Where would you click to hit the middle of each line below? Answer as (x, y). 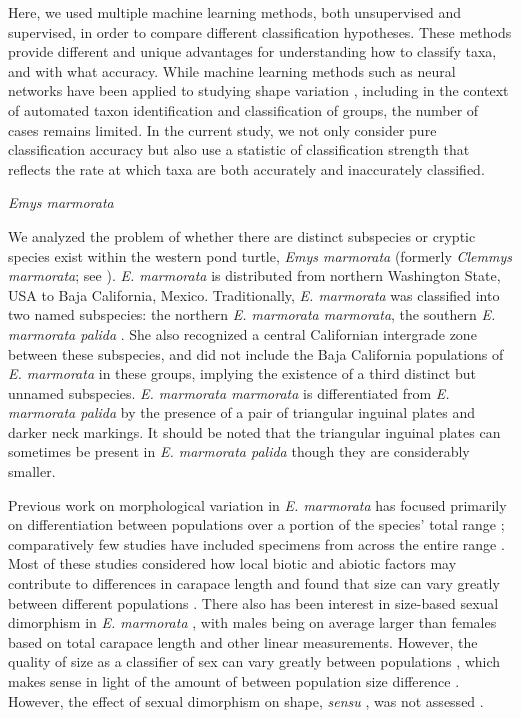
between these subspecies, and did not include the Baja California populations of (256, 353)
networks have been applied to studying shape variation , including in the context (258, 90)
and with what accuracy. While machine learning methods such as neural (232, 70)
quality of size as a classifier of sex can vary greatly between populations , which (254, 661)
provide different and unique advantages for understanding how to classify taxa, (252, 51)
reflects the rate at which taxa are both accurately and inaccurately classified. (246, 168)
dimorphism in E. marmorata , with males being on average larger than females (252, 622)
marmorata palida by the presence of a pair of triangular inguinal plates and (241, 412)
